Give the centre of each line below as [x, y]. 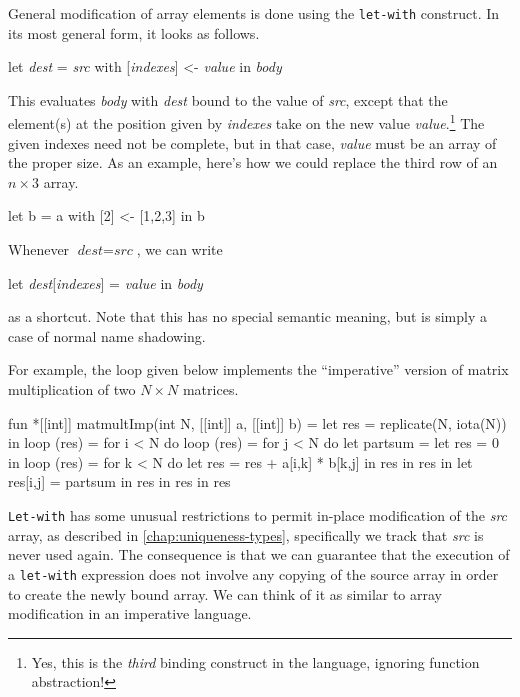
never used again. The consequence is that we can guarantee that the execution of [259, 554]
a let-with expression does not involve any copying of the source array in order [253, 573]
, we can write [179, 249]
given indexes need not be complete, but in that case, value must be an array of [252, 142]
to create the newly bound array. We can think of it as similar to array [225, 593]
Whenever [39, 249]
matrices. [210, 389]
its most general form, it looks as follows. [134, 32]
